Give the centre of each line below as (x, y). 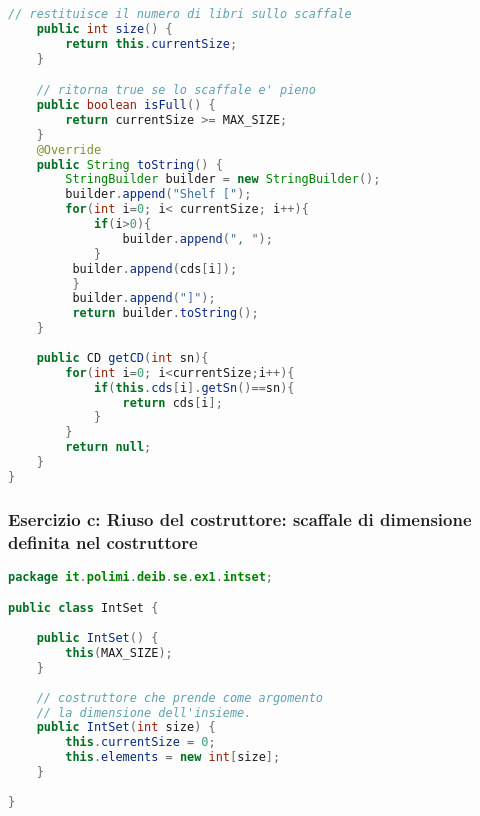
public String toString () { (129, 164)
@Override (69, 149)
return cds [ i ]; (172, 402)
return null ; (108, 447)
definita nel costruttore (103, 541)
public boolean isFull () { (126, 105)
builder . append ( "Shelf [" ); (158, 194)
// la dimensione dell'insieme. (144, 712)
